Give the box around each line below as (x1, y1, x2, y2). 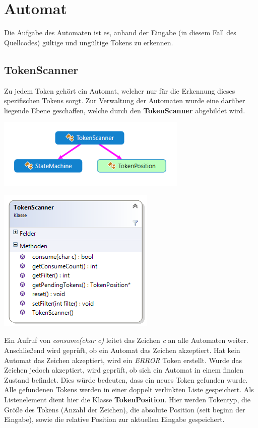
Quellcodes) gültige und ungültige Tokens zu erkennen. (4, 37, 173, 47)
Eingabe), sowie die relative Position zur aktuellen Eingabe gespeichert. (4, 414, 225, 424)
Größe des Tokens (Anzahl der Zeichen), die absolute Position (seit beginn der (4, 404, 245, 414)
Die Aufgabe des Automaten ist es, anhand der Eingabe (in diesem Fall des (4, 27, 236, 38)
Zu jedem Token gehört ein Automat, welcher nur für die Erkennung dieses (4, 85, 235, 96)
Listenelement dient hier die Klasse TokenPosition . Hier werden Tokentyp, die (4, 394, 250, 405)
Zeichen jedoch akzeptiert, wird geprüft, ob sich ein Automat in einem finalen (4, 365, 244, 375)
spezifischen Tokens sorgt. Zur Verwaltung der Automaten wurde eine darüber (4, 95, 245, 106)
